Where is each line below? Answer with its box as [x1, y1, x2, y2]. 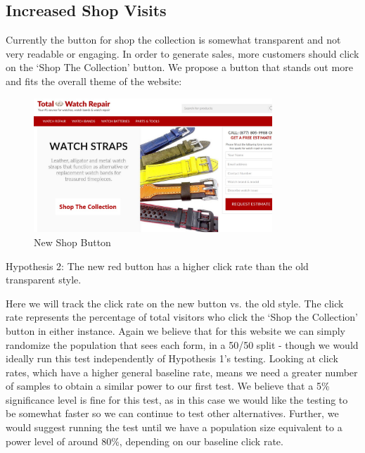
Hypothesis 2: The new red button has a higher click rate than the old [6, 258, 309, 273]
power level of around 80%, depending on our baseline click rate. [6, 433, 283, 448]
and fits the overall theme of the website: [6, 73, 182, 88]
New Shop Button [34, 234, 111, 249]
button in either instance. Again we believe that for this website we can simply [6, 323, 345, 338]
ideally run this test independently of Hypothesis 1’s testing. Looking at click [6, 351, 338, 366]
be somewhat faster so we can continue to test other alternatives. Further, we [6, 406, 339, 421]
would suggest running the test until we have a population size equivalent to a [6, 420, 342, 435]
